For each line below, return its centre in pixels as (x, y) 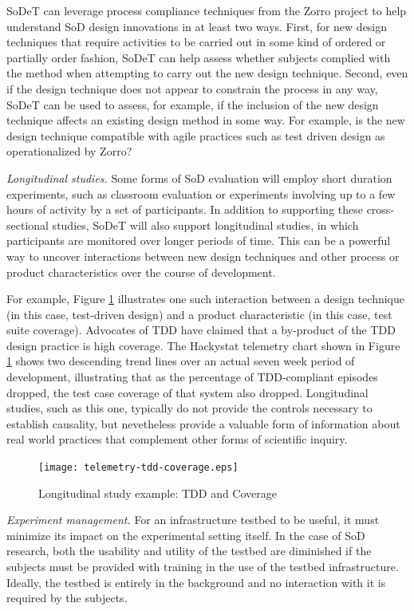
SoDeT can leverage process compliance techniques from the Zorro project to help (207, 10)
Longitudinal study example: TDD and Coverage (158, 493)
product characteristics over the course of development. (141, 272)
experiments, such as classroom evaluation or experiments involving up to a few (201, 193)
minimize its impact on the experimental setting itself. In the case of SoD (186, 535)
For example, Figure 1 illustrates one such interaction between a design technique (206, 299)
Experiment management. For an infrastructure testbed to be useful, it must (193, 520)
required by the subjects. (67, 598)
